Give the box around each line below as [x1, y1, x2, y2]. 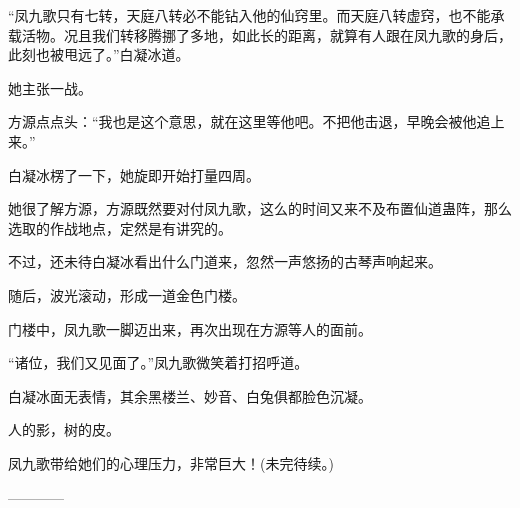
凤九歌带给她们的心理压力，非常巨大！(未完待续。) [8, 452, 334, 473]
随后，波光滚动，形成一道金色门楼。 [8, 284, 246, 305]
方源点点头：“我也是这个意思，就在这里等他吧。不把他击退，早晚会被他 [8, 111, 477, 132]
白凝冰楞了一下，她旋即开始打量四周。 [8, 164, 260, 185]
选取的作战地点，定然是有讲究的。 [8, 217, 232, 238]
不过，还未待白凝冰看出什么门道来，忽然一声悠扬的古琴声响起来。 [8, 251, 442, 272]
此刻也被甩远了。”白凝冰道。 [8, 44, 190, 65]
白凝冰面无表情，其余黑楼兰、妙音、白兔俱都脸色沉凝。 [8, 385, 372, 406]
